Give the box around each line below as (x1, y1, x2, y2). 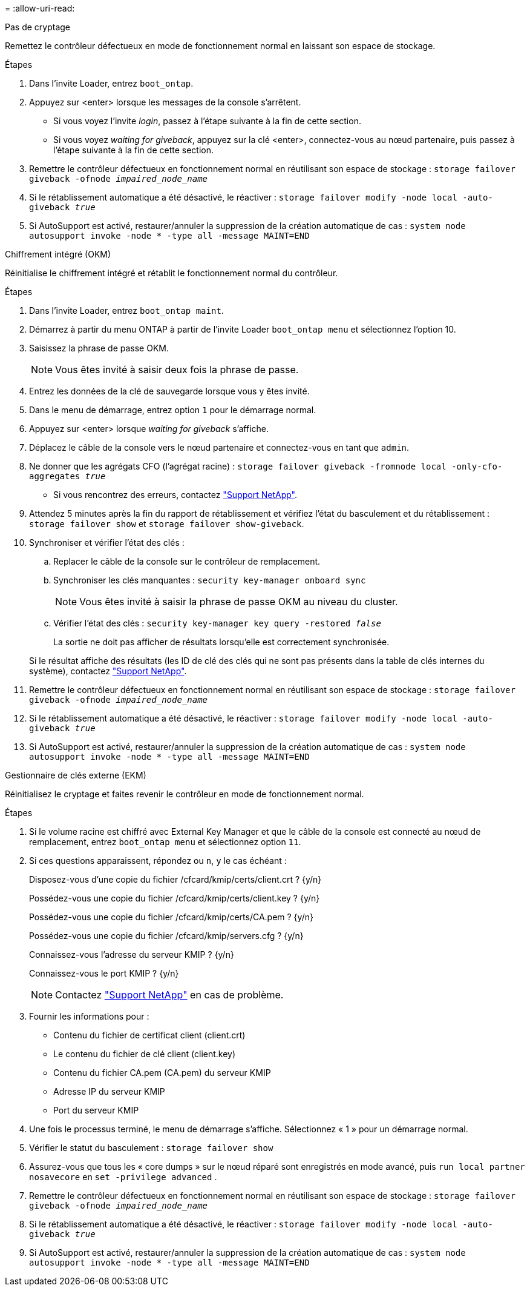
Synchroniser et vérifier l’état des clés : (29, 537, 185, 548)
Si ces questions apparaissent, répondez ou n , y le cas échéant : (29, 855, 287, 866)
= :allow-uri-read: (5, 3, 75, 13)
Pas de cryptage (5, 22, 70, 32)
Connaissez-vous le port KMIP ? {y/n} (29, 968, 179, 978)
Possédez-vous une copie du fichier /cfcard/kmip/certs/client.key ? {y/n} (29, 893, 320, 903)
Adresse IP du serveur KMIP (53, 1086, 165, 1097)
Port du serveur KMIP (53, 1105, 139, 1115)
